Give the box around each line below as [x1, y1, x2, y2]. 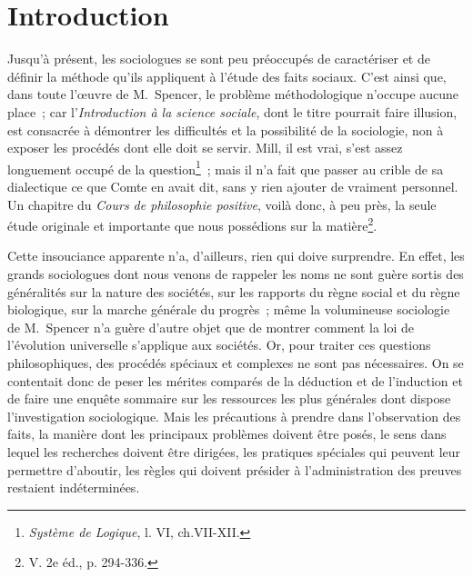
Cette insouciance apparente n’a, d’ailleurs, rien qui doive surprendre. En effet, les [7, 246, 465, 265]
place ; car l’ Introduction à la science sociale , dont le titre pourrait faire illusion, [7, 102, 458, 121]
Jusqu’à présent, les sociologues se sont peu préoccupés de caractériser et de [7, 49, 430, 68]
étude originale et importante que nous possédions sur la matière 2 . [7, 214, 377, 234]
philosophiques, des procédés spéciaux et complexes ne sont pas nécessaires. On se [7, 353, 464, 372]
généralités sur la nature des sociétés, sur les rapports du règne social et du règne [7, 282, 460, 301]
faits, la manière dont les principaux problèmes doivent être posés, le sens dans [7, 424, 447, 443]
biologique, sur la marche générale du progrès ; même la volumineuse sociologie [7, 300, 450, 319]
